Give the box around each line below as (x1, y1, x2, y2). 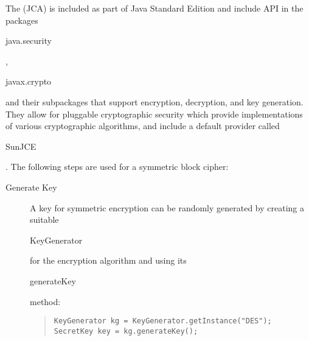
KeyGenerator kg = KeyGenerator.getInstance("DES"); (54, 317, 272, 326)
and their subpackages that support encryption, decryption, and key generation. (5, 95, 304, 108)
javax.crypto (5, 75, 52, 88)
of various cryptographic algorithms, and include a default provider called (5, 119, 280, 132)
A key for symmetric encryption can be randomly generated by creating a (30, 201, 305, 214)
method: (30, 295, 61, 308)
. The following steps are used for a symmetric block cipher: (5, 160, 229, 173)
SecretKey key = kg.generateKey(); (54, 326, 198, 336)
